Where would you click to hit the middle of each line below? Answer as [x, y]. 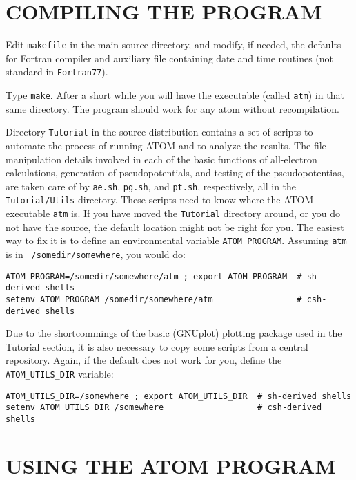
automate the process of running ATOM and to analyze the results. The [158, 145]
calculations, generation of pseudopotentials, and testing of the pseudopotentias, [175, 173]
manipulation [33, 159]
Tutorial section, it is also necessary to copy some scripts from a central [157, 346]
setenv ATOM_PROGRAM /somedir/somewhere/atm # [154, 299]
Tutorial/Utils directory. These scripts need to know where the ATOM [160, 200]
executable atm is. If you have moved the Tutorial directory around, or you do [173, 213]
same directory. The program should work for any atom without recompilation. [172, 108]
